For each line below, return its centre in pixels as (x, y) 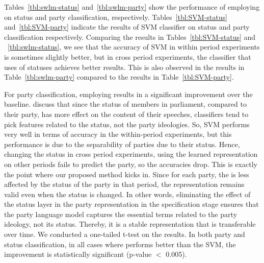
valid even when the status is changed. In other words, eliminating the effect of (127, 194)
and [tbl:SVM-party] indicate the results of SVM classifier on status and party (127, 27)
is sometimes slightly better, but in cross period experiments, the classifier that (128, 56)
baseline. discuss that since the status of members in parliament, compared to (125, 104)
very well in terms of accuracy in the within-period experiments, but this (118, 134)
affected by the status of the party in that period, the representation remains (124, 184)
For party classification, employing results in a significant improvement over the (128, 94)
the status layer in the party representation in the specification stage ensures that (131, 204)
